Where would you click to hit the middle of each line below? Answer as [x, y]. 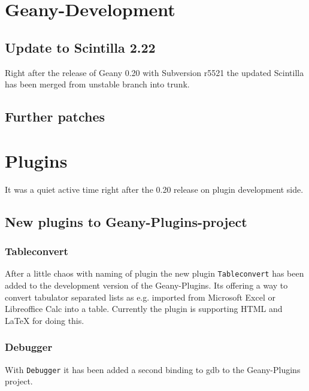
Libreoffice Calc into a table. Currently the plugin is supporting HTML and [144, 309]
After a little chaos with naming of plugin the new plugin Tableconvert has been [154, 273]
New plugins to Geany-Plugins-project [126, 221]
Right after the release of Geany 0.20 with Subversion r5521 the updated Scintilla [154, 72]
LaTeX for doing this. [45, 320]
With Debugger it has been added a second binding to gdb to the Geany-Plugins [153, 369]
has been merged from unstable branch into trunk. [97, 84]
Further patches [55, 116]
